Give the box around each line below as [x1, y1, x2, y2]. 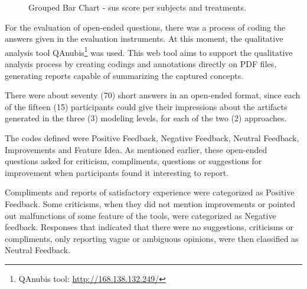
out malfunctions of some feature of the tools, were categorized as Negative [5, 209, 276, 221]
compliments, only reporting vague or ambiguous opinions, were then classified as [5, 232, 299, 244]
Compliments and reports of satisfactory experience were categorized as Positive [5, 186, 295, 198]
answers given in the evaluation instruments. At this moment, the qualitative [5, 32, 283, 45]
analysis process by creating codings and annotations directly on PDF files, [5, 58, 277, 70]
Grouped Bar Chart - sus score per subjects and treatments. [28, 1, 246, 13]
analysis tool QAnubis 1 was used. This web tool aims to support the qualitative [5, 44, 293, 58]
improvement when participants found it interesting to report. [5, 166, 229, 178]
